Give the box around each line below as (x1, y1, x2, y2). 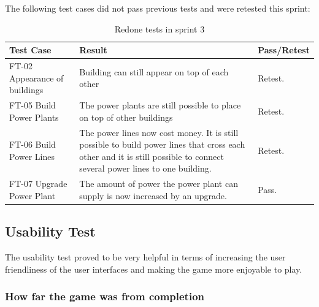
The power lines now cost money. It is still (79, 126, 239, 138)
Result (79, 44, 107, 56)
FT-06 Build (9, 138, 56, 151)
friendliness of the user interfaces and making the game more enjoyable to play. (5, 262, 302, 275)
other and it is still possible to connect (79, 150, 224, 162)
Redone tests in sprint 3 (114, 22, 205, 35)
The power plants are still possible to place (79, 99, 241, 112)
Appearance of (9, 71, 64, 84)
